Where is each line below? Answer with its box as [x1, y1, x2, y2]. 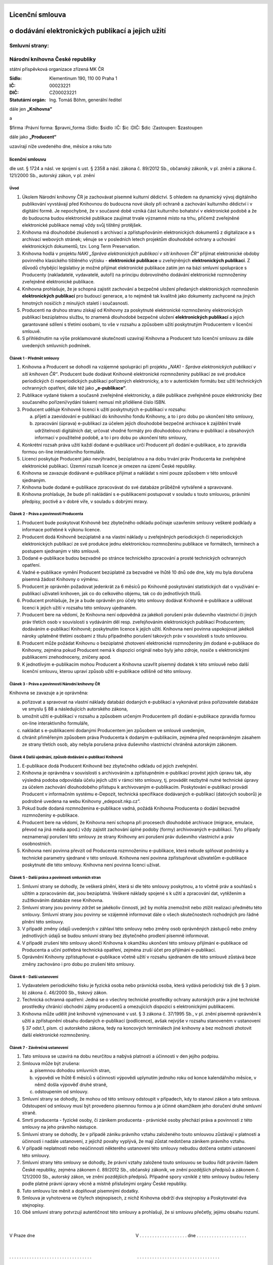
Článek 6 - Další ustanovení [9, 974, 59, 979]
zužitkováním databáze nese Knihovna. [22, 897, 104, 903]
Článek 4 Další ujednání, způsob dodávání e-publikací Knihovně [9, 754, 123, 760]
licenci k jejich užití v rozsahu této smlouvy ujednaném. [22, 605, 137, 611]
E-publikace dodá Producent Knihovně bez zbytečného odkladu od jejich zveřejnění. [22, 763, 198, 769]
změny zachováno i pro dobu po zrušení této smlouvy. [22, 961, 135, 967]
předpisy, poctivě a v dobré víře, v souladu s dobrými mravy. [22, 498, 149, 504]
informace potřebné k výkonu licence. [22, 527, 101, 533]
